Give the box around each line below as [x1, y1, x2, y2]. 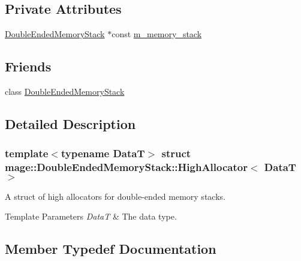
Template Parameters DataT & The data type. [5, 210, 177, 223]
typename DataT [61, 146, 145, 161]
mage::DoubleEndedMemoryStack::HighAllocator [5, 160, 248, 175]
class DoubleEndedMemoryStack [5, 85, 125, 97]
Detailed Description [5, 114, 136, 133]
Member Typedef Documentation [5, 239, 216, 258]
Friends [5, 57, 52, 76]
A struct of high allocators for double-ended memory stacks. [5, 190, 225, 202]
